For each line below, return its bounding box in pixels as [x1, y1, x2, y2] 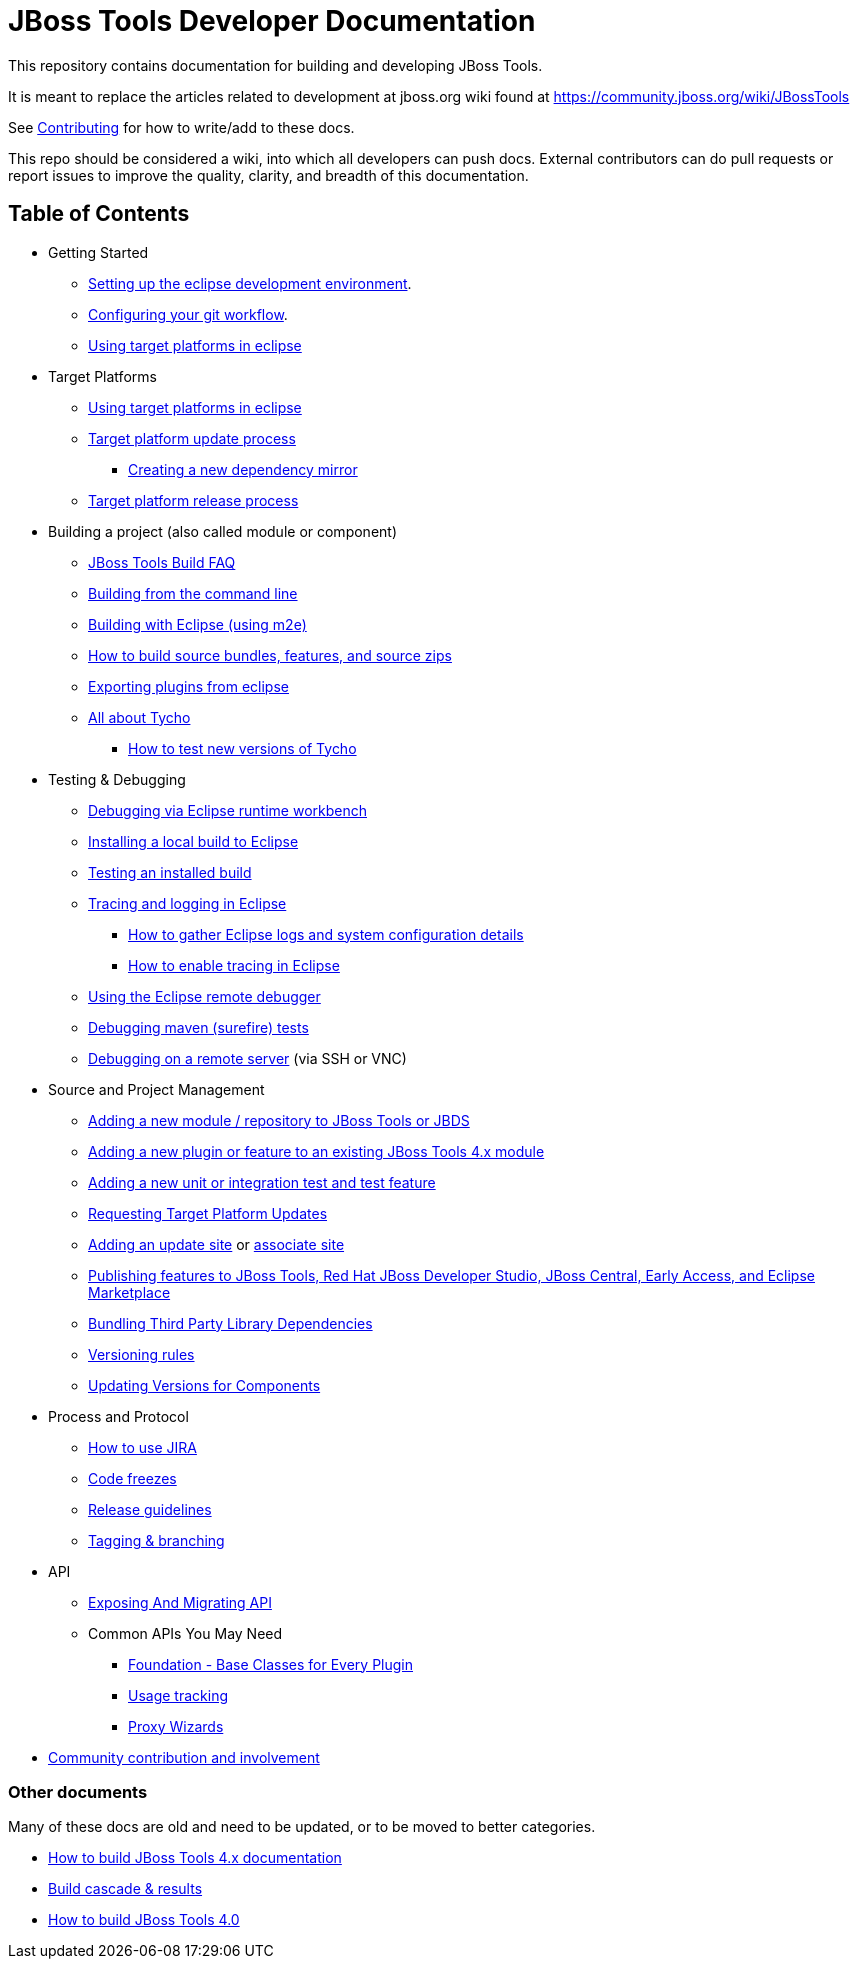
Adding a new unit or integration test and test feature [88, 1173, 436, 1191]
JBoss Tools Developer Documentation [8, 4, 536, 38]
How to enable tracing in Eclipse [128, 956, 340, 974]
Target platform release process [88, 491, 299, 509]
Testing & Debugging [48, 770, 186, 788]
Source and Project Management [48, 1080, 265, 1098]
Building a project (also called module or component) [48, 522, 397, 540]
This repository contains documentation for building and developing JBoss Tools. [8, 56, 543, 74]
